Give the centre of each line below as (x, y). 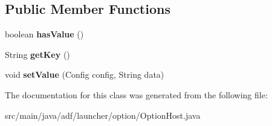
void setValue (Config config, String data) (85, 74)
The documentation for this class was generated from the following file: (136, 94)
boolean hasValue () (44, 34)
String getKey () (37, 54)
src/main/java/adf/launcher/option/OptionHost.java (103, 115)
